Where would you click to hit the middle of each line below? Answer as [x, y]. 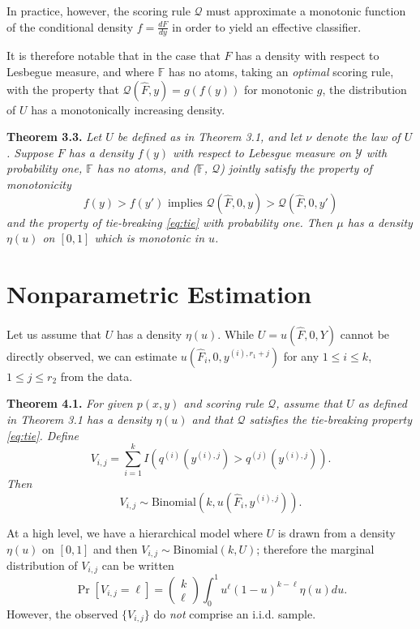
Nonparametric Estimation [159, 293]
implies [185, 203]
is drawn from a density [336, 532]
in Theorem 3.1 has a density [79, 419]
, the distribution [364, 89]
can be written [138, 565]
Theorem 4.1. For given [70, 403]
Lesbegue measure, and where [81, 72]
